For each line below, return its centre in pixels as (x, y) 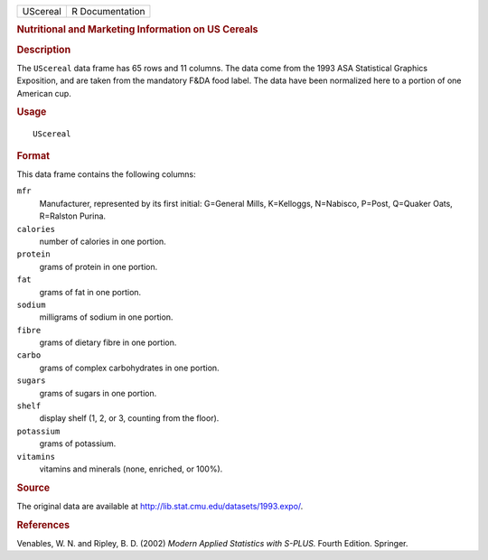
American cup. (44, 93)
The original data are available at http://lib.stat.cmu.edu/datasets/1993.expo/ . (160, 507)
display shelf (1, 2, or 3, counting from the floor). (129, 418)
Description (44, 50)
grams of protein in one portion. (99, 266)
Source (33, 488)
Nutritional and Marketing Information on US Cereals (137, 30)
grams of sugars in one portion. (98, 393)
